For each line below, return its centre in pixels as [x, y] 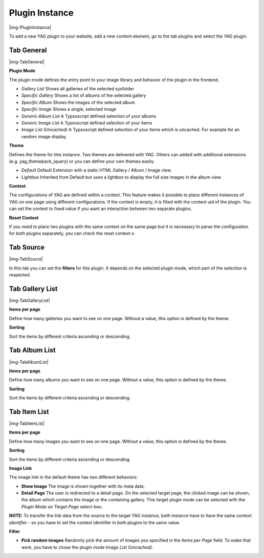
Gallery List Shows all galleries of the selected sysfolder [78, 89]
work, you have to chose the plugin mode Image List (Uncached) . [87, 547]
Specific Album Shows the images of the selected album [78, 102]
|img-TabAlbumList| [29, 362]
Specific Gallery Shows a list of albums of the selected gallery [84, 96]
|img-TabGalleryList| [30, 301]
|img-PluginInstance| [30, 27]
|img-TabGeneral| [27, 62]
